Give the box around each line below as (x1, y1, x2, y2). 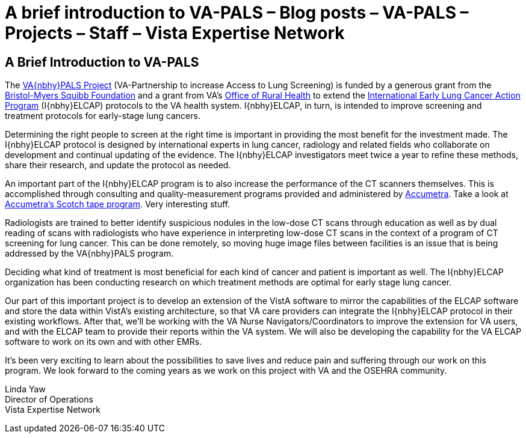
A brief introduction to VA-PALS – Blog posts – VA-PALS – (5, 2, 469, 23)
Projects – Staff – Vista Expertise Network (5, 23, 345, 43)
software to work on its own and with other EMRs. (5, 336, 202, 347)
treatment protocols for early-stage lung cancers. (5, 111, 200, 121)
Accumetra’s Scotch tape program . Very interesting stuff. (5, 199, 231, 210)
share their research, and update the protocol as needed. (5, 160, 231, 171)
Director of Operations (5, 394, 93, 405)
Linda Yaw (5, 384, 46, 395)
